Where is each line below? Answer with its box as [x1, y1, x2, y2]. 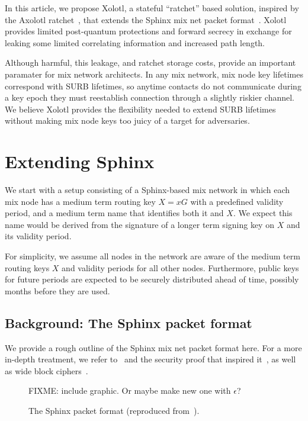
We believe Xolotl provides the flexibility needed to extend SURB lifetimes [5, 102, 276, 115]
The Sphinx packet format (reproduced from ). [28, 404, 200, 416]
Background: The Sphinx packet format [5, 313, 252, 332]
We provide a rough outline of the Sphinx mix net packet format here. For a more [5, 341, 302, 353]
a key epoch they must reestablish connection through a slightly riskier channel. [5, 91, 294, 104]
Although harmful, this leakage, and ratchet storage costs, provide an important [5, 56, 296, 69]
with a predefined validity [190, 195, 284, 207]
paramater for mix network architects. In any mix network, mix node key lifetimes [5, 68, 303, 80]
